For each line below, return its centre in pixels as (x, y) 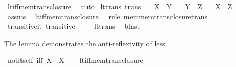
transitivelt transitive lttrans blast (73, 26)
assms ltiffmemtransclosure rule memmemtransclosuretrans (108, 16)
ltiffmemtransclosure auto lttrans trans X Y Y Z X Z (120, 6)
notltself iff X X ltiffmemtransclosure (75, 60)
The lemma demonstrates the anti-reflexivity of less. (86, 43)
